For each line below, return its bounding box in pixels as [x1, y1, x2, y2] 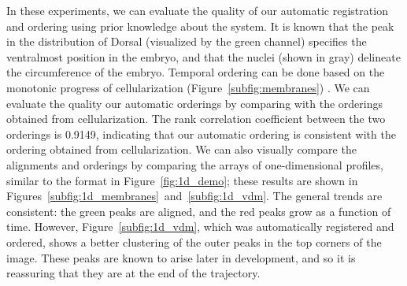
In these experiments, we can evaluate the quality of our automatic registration [6, 2, 388, 18]
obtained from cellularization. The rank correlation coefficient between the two [6, 110, 386, 127]
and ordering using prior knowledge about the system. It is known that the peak [6, 17, 394, 34]
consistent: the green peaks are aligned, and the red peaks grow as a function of [6, 202, 391, 219]
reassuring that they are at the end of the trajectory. [6, 265, 261, 281]
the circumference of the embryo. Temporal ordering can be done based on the [6, 64, 385, 80]
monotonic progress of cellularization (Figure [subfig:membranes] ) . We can [6, 79, 370, 95]
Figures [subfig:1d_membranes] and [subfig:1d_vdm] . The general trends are [6, 188, 383, 204]
